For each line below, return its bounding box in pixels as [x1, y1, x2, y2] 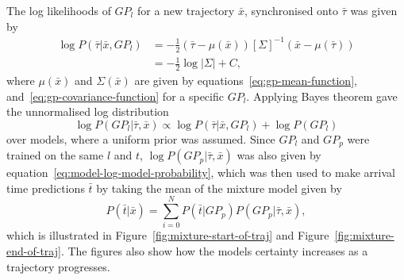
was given [350, 2, 398, 18]
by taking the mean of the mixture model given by [96, 179, 342, 196]
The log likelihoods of [6, 2, 111, 18]
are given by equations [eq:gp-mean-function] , [134, 71, 357, 88]
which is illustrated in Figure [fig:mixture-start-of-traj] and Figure [6, 227, 329, 244]
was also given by [237, 147, 321, 163]
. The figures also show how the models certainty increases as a [60, 243, 368, 259]
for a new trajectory [137, 2, 235, 18]
